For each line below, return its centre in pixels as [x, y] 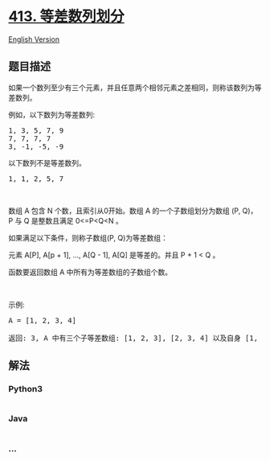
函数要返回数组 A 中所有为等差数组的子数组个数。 [90, 272]
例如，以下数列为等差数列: [52, 114]
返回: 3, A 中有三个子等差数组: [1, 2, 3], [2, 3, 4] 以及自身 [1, [133, 338]
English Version [34, 39]
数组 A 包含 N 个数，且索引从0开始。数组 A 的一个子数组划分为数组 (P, [125, 211]
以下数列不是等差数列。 [47, 162]
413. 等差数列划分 [66, 16]
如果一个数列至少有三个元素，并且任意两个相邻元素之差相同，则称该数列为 [131, 87]
